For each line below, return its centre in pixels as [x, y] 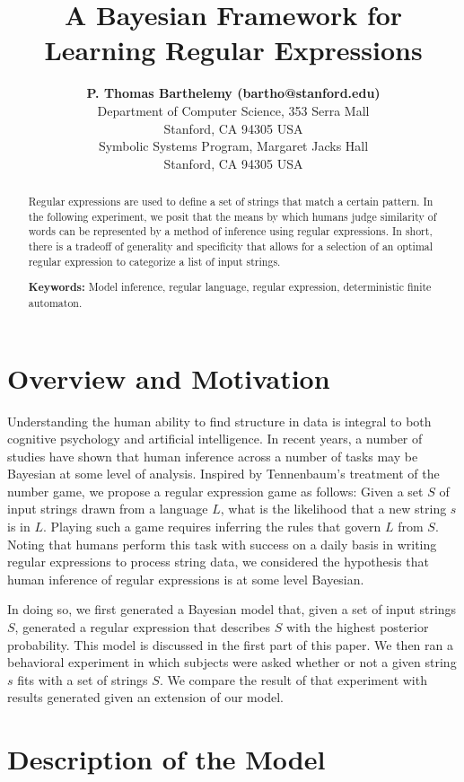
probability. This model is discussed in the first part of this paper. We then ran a [230, 644]
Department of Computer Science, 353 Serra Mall [233, 110]
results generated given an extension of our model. [145, 697]
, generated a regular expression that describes [142, 627]
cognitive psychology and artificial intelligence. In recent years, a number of [215, 439]
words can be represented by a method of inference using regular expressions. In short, [230, 231]
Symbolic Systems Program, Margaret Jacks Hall [233, 146]
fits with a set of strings [83, 679]
